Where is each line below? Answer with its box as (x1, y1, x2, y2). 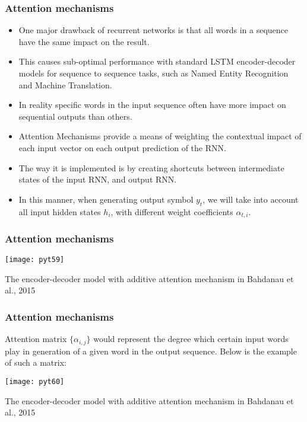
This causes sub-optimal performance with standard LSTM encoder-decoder (18, 55, 296, 68)
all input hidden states (18, 205, 101, 218)
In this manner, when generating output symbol (18, 193, 194, 205)
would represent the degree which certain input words (93, 333, 289, 345)
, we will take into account (202, 193, 299, 205)
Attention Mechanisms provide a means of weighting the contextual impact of (18, 130, 302, 142)
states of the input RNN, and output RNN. (18, 173, 177, 186)
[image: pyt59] (5, 255, 65, 264)
